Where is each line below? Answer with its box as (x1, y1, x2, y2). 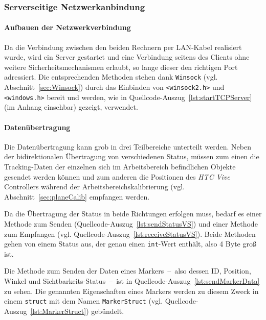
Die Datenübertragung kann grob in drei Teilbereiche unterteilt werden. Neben (4, 141, 251, 152)
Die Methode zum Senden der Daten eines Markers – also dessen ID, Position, (4, 265, 251, 276)
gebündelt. (91, 305, 124, 316)
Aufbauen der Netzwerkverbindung (4, 22, 131, 33)
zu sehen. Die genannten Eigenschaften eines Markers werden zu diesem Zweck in (4, 285, 259, 296)
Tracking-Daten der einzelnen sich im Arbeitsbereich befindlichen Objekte (4, 161, 236, 171)
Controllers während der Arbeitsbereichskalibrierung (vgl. (4, 181, 185, 192)
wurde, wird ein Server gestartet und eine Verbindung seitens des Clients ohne (4, 52, 250, 62)
